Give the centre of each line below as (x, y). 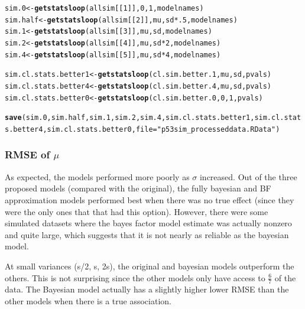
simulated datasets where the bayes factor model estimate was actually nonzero (148, 223)
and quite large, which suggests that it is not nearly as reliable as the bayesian (147, 234)
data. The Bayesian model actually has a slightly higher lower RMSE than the (147, 289)
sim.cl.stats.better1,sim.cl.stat (233, 118)
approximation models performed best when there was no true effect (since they (150, 199)
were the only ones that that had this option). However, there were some (137, 211)
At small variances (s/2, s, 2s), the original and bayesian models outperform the (150, 266)
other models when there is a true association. (88, 300)
